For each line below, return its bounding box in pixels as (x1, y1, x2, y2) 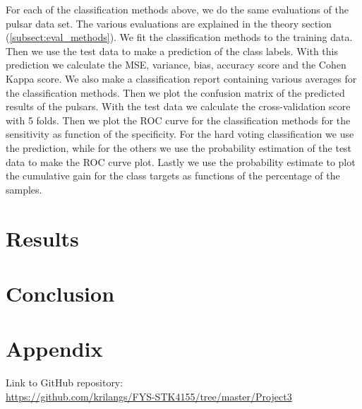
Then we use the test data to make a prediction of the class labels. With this (6, 43, 339, 58)
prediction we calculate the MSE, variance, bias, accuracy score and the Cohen (6, 57, 346, 72)
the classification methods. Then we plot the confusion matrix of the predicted (6, 85, 345, 100)
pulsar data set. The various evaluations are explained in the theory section (6, 16, 332, 30)
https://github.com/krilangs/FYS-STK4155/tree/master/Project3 (6, 389, 292, 403)
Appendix (6, 334, 103, 363)
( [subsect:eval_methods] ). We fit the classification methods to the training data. (6, 30, 353, 45)
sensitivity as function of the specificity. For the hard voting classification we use (6, 126, 354, 141)
